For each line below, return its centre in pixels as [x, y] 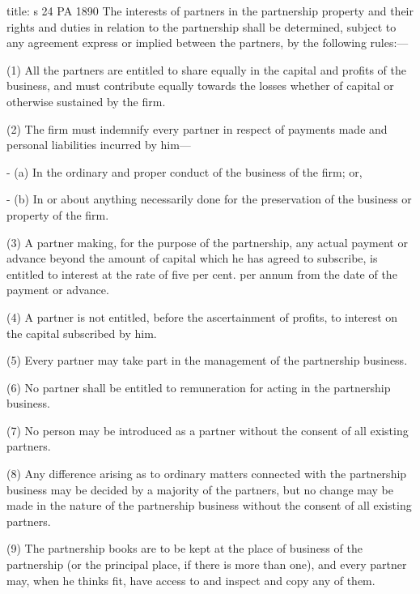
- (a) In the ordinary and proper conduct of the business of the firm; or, [185, 171]
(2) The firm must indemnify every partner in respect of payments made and [197, 128]
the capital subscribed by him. [82, 333]
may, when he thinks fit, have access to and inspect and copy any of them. [191, 580]
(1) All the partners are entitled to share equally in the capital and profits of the [206, 69]
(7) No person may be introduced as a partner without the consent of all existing [208, 430]
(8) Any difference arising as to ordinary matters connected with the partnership [207, 474]
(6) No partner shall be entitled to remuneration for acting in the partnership [199, 387]
